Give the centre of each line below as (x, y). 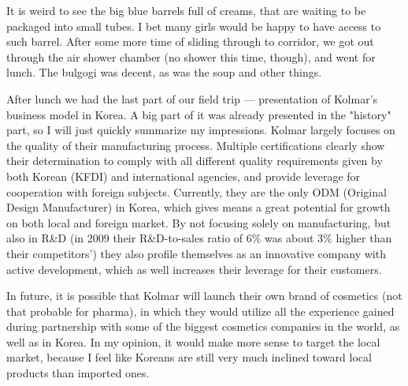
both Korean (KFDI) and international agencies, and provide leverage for (184, 176)
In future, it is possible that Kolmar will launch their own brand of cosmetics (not (204, 296)
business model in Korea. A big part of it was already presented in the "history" (199, 114)
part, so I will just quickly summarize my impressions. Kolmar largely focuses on (201, 130)
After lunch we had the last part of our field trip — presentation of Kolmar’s (192, 98)
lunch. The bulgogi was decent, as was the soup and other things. (164, 72)
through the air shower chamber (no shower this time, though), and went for (191, 56)
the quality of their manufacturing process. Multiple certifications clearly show (196, 145)
